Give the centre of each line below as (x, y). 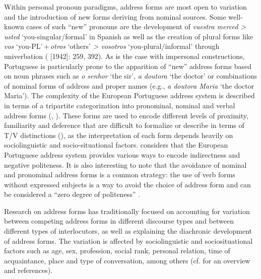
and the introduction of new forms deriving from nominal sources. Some (115, 16)
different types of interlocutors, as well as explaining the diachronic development (128, 231)
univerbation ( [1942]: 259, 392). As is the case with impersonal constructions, (124, 56)
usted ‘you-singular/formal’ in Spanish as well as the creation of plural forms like (129, 36)
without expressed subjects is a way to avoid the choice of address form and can (127, 184)
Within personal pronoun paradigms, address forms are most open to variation (125, 7)
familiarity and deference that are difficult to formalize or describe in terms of (124, 125)
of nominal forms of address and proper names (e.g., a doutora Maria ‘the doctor (129, 85)
